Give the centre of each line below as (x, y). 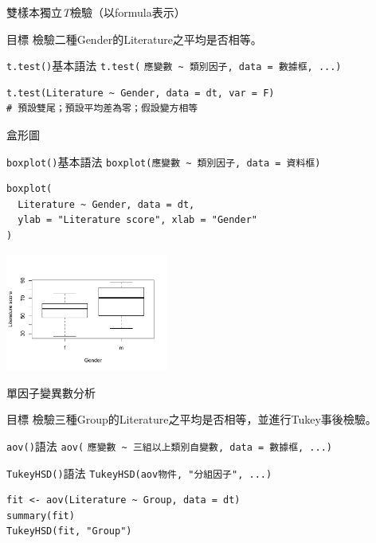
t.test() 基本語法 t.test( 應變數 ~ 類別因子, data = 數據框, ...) (174, 66)
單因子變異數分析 (51, 392)
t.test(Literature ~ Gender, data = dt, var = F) (141, 93)
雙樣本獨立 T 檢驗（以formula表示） (96, 12)
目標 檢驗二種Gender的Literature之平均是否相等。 (134, 39)
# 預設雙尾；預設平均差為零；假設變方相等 (102, 109)
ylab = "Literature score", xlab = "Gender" (137, 220)
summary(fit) (41, 516)
